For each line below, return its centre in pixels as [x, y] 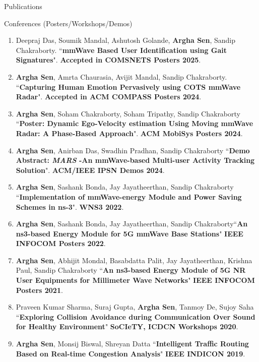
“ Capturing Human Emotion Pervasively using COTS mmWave [128, 86]
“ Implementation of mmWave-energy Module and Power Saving [129, 196]
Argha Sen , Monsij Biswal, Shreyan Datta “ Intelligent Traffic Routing [132, 344]
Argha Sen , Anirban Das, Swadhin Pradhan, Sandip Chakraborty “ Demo [133, 150]
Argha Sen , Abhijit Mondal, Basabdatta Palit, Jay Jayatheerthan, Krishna [134, 260]
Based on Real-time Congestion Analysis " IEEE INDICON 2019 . [131, 353]
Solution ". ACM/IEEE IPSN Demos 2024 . [90, 170]
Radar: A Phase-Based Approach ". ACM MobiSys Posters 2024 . [129, 133]
